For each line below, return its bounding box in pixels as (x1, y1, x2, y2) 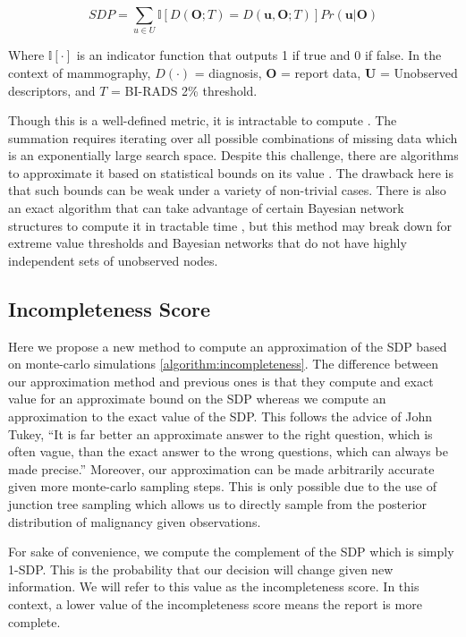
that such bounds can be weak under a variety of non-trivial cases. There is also (8, 181, 446, 200)
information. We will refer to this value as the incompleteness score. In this (8, 577, 419, 596)
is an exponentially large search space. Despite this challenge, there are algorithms (8, 146, 459, 165)
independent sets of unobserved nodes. (8, 251, 218, 269)
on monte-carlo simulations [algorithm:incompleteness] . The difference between (8, 354, 439, 373)
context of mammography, (8, 63, 151, 81)
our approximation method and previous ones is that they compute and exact (8, 371, 434, 390)
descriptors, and (8, 81, 96, 99)
